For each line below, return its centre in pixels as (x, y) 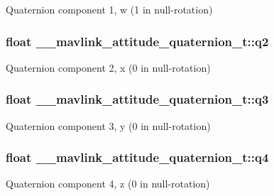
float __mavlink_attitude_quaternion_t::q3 (137, 99)
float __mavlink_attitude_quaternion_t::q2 (137, 41)
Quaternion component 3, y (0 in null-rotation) (108, 125)
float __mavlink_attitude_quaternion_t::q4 (137, 157)
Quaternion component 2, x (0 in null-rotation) (108, 67)
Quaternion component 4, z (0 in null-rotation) (108, 184)
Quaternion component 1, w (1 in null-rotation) (109, 9)
